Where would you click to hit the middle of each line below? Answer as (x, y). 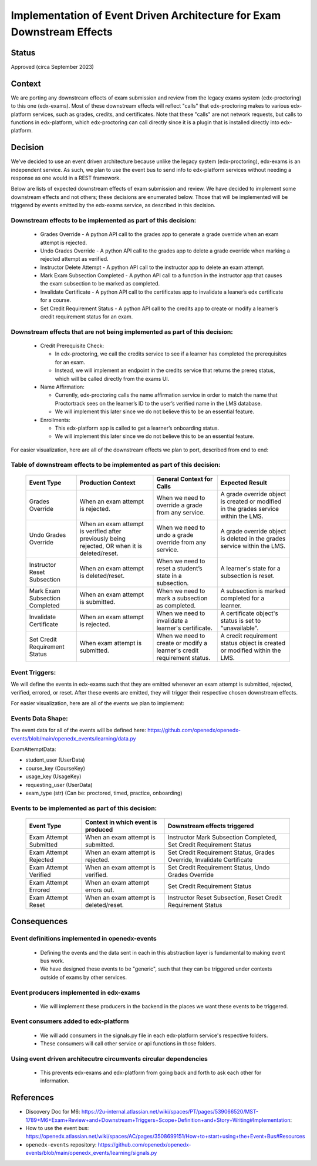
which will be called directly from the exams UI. (112, 378)
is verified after (100, 531)
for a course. (56, 300)
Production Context (107, 483)
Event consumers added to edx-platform (70, 1021)
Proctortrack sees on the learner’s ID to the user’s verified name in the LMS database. (158, 403)
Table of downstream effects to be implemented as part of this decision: (116, 465)
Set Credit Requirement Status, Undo (219, 867)
